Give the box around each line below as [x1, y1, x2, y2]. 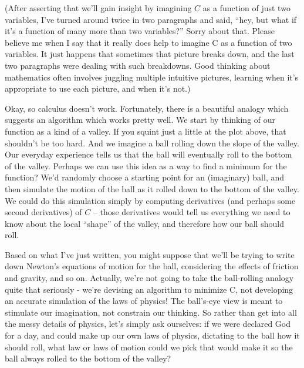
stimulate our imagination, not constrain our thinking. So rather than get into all [5, 306, 297, 318]
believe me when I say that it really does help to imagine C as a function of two [5, 36, 292, 48]
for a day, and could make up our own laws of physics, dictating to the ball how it [5, 329, 300, 342]
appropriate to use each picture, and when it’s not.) [5, 82, 191, 95]
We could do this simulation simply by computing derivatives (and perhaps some [5, 194, 296, 206]
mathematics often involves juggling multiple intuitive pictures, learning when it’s [5, 71, 299, 83]
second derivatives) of [5, 206, 82, 218]
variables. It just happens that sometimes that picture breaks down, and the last [5, 48, 295, 60]
